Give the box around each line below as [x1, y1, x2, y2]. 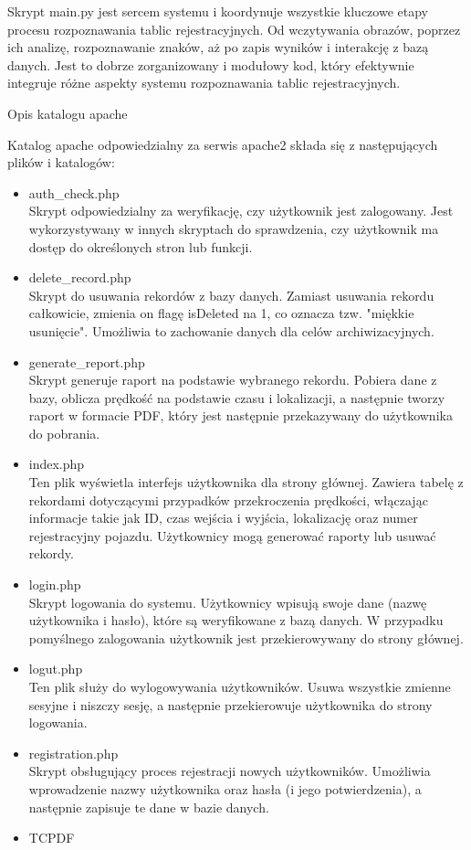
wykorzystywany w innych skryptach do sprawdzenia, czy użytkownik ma [28, 218, 439, 238]
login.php [28, 575, 81, 594]
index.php [28, 454, 85, 473]
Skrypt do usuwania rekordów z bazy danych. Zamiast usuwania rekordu [28, 285, 434, 304]
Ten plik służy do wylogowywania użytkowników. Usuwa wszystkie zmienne [28, 677, 451, 696]
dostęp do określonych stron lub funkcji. [28, 237, 253, 256]
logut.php [28, 659, 83, 678]
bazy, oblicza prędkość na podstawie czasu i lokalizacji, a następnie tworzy [28, 388, 445, 407]
